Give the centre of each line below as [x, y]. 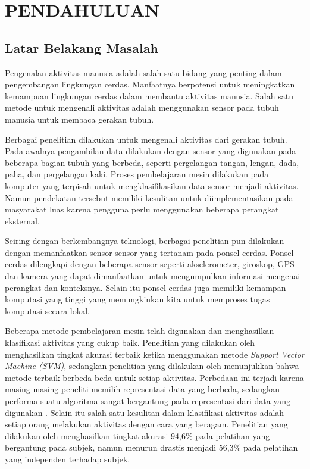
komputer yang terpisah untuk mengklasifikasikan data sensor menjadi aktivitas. [152, 185]
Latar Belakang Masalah [82, 47]
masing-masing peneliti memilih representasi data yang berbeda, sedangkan [143, 389]
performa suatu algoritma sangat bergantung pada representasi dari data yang [148, 401]
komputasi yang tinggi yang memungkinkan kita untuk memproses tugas [137, 299]
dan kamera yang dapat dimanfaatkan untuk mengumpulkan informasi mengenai [153, 276]
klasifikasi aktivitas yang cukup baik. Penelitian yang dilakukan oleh [130, 343]
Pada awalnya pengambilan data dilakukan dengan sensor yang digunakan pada [151, 151]
